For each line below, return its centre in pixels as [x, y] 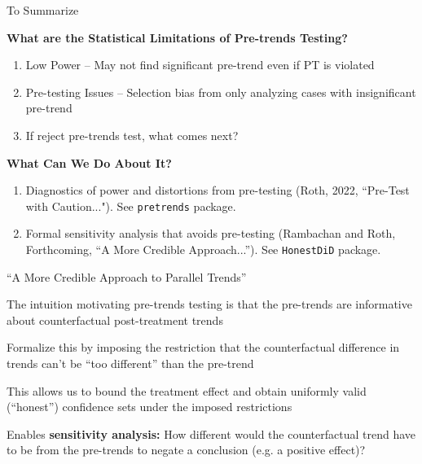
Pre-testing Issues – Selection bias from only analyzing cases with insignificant [221, 92]
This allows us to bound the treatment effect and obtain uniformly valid [187, 390]
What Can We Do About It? [89, 162]
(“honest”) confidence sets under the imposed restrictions [149, 407]
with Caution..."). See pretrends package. [131, 206]
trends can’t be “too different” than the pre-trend [130, 363]
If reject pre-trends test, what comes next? [132, 135]
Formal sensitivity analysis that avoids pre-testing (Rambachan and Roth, [211, 233]
